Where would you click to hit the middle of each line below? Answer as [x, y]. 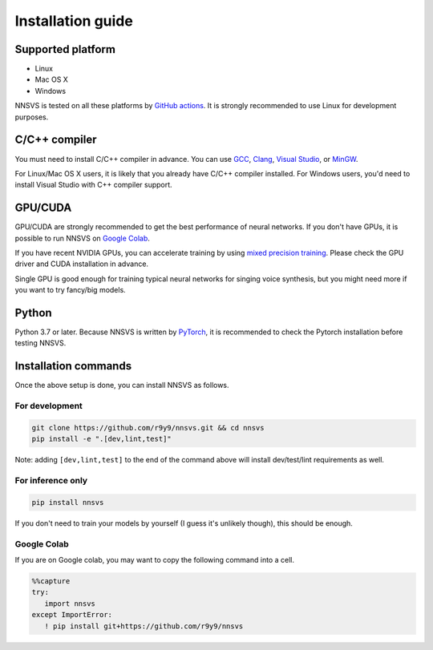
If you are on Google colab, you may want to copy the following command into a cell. [154, 559]
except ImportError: [72, 615]
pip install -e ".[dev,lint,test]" [101, 439]
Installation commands [73, 366]
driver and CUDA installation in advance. [81, 264]
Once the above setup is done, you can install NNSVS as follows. [122, 386]
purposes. [32, 117]
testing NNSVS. [40, 343]
